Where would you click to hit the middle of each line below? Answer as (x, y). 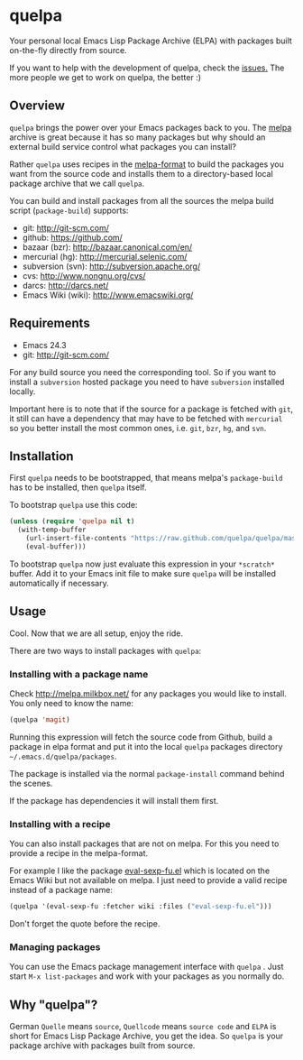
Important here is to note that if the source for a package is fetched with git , (151, 409)
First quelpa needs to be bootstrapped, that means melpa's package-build (146, 478)
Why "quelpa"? (54, 1005)
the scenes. (31, 783)
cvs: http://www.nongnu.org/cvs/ (84, 275)
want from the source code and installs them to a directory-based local (141, 173)
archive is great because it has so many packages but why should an (138, 137)
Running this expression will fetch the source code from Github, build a (141, 737)
